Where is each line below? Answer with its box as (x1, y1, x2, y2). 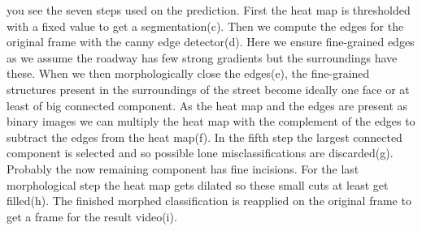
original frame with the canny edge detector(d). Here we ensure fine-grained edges (7, 33, 415, 50)
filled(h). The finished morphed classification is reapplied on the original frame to (7, 192, 411, 209)
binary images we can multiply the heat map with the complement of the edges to (7, 113, 415, 130)
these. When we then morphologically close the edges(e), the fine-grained (7, 65, 370, 82)
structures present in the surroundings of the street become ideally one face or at (7, 80, 410, 97)
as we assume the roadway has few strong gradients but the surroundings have (7, 49, 398, 66)
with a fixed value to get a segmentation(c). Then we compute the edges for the (7, 17, 404, 34)
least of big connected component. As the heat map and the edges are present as (7, 96, 408, 113)
